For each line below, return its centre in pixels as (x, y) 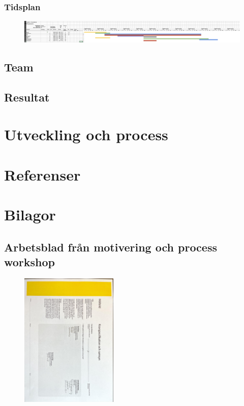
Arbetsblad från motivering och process (111, 247)
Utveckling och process (86, 134)
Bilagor (30, 214)
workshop (30, 262)
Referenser (42, 174)
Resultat (27, 97)
